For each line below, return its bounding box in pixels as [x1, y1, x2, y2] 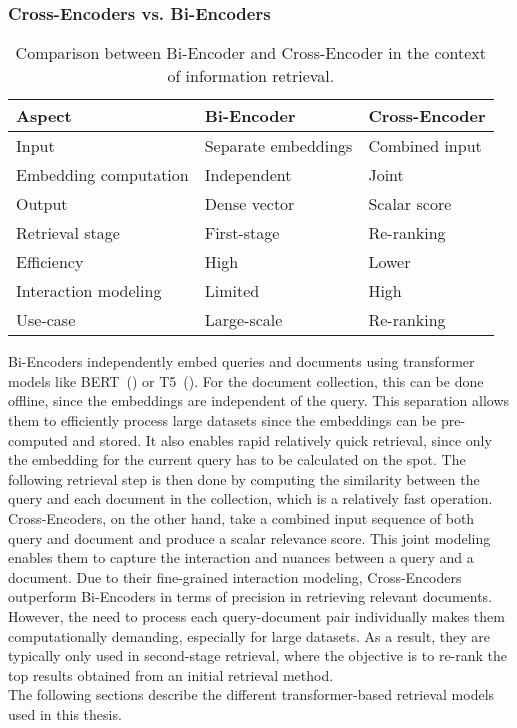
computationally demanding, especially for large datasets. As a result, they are [8, 625, 490, 646]
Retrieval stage [16, 221, 120, 245]
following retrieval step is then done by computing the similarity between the [8, 468, 480, 489]
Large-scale [204, 308, 283, 332]
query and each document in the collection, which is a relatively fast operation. [8, 488, 493, 509]
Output [16, 192, 68, 216]
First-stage [204, 221, 280, 245]
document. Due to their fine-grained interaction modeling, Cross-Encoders [8, 566, 462, 587]
